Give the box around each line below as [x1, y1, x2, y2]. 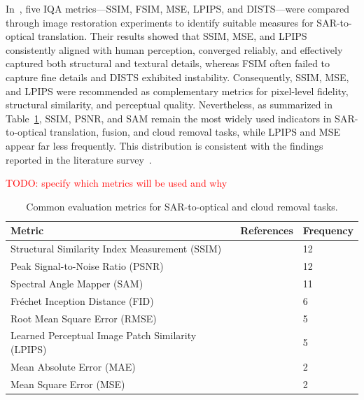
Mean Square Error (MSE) [10, 376, 125, 391]
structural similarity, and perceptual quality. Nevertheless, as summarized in [6, 97, 332, 112]
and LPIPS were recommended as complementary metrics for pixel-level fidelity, [6, 83, 349, 98]
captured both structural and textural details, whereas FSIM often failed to [6, 56, 330, 71]
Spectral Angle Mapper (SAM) [10, 276, 143, 290]
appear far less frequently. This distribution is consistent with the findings [6, 138, 323, 152]
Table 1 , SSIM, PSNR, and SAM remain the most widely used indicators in [6, 110, 332, 125]
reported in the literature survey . [6, 152, 152, 166]
